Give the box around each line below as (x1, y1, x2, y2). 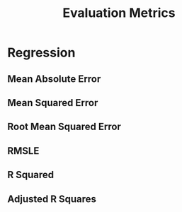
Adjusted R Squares (7, 193, 97, 205)
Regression (7, 45, 76, 61)
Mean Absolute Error (7, 73, 101, 85)
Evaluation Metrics (62, 5, 176, 21)
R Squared (7, 169, 55, 181)
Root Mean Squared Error (7, 121, 122, 133)
